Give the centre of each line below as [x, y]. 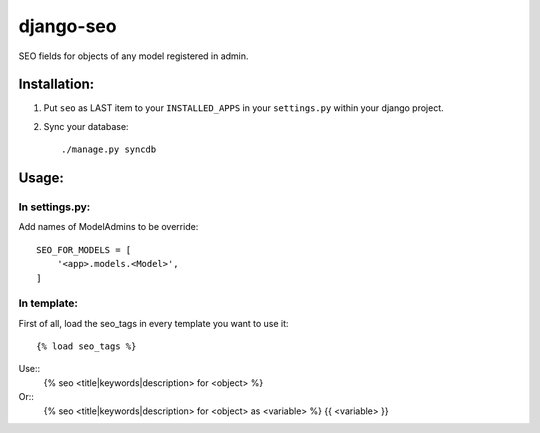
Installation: [56, 84]
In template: [48, 303]
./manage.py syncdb [109, 149]
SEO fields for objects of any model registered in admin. [133, 56]
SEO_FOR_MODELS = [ [84, 249]
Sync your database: [86, 126]
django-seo [67, 26]
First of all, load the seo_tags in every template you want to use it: [153, 323]
